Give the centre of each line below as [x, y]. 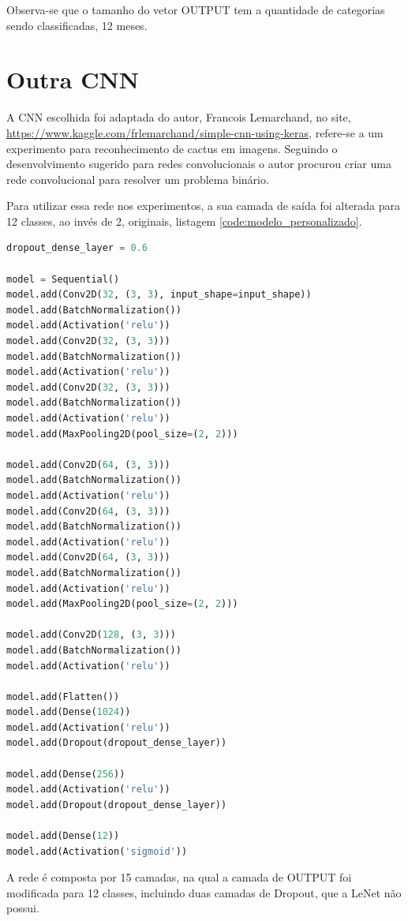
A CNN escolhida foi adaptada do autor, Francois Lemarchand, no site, [179, 117]
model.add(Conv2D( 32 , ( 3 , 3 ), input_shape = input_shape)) [159, 295]
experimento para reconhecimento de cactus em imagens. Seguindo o [172, 148]
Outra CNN [73, 79]
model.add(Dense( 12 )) [63, 836]
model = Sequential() [63, 279]
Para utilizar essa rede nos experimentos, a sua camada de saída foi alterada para [204, 206]
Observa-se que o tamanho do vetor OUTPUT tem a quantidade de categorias [196, 9]
